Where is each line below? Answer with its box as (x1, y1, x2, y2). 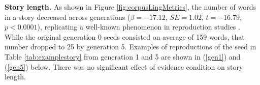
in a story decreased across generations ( (5, 11, 131, 22)
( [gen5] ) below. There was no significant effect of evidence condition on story (5, 61, 243, 72)
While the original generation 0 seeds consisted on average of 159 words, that (5, 31, 245, 42)
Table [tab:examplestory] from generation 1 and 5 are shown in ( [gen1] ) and (5, 51, 241, 62)
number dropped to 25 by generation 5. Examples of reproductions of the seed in (5, 41, 256, 52)
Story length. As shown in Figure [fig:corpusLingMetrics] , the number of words (5, 2, 256, 12)
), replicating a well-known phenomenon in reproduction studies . (37, 21, 240, 32)
